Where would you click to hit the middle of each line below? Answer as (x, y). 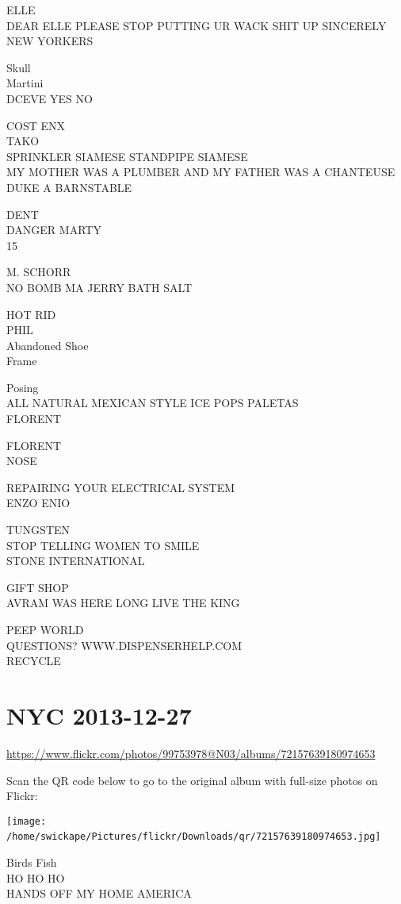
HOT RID (31, 314)
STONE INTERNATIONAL (76, 561)
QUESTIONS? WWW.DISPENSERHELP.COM (124, 645)
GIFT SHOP (38, 587)
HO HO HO (36, 877)
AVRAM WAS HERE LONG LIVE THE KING (123, 603)
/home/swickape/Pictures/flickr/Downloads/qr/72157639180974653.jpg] (194, 837)
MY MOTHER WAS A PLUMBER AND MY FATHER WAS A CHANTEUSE (201, 172)
